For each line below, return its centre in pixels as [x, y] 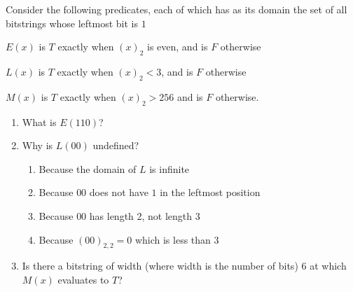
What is [39, 121]
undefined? [116, 145]
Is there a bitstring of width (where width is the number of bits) [160, 266]
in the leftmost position [210, 192]
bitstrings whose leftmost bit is [72, 23]
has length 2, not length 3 [145, 215]
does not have [119, 192]
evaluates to [83, 279]
